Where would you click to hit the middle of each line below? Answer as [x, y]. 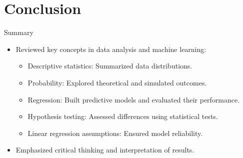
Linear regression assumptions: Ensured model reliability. [115, 133]
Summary [19, 32]
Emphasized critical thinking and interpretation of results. [105, 150]
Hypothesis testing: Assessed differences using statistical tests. [123, 116]
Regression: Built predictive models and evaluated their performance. [134, 99]
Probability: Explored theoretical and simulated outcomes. [117, 82]
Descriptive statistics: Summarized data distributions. [110, 66]
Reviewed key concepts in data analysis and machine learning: [111, 49]
